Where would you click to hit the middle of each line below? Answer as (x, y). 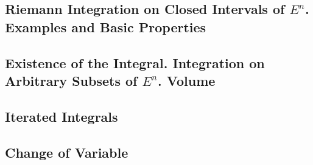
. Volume (186, 80)
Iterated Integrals (62, 116)
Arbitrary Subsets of (71, 80)
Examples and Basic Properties (106, 26)
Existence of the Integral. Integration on (135, 62)
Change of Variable (67, 152)
